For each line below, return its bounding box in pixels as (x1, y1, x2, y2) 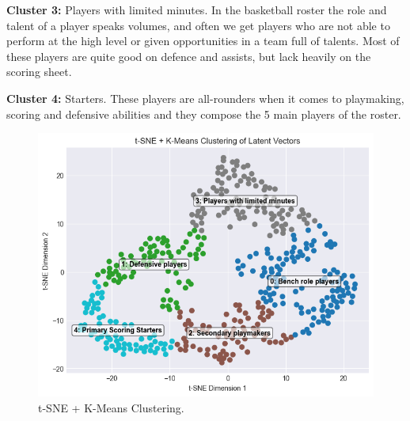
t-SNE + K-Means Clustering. (38, 399, 184, 415)
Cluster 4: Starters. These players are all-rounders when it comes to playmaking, (6, 89, 404, 106)
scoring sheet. (6, 63, 72, 80)
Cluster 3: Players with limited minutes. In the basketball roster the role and (6, 2, 387, 17)
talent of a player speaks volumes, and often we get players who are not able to (6, 17, 390, 33)
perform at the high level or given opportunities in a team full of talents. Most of (6, 32, 400, 49)
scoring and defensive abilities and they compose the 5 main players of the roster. (6, 105, 401, 122)
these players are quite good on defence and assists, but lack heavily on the (6, 47, 371, 64)
